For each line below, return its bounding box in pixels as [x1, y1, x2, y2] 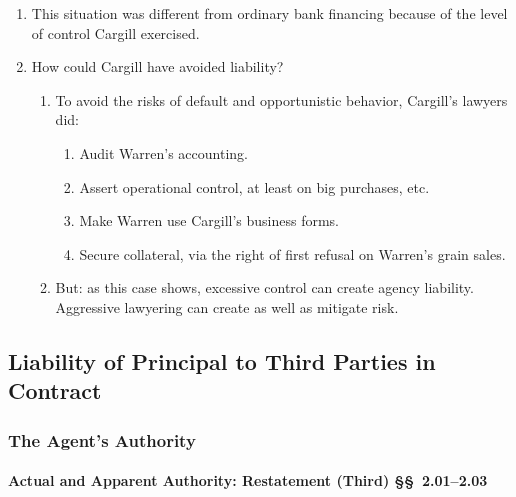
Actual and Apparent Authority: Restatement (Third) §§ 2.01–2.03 [8, 470, 488, 491]
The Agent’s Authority [8, 427, 196, 452]
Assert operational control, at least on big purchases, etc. [79, 176, 430, 197]
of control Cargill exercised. [31, 22, 200, 43]
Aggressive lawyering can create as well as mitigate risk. [55, 296, 399, 317]
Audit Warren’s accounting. [79, 142, 248, 163]
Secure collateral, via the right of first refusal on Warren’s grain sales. [79, 243, 506, 264]
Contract [8, 375, 102, 406]
